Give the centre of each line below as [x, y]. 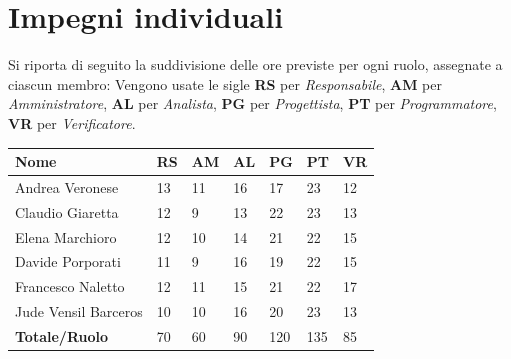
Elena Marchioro [66, 236]
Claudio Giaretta [67, 211]
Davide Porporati [68, 261]
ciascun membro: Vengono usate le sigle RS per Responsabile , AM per [225, 83]
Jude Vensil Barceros [79, 311]
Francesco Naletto [70, 286]
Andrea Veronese [67, 186]
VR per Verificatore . [72, 122]
